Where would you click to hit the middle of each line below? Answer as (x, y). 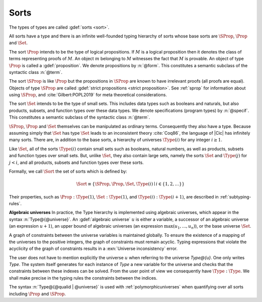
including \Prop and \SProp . (37, 294)
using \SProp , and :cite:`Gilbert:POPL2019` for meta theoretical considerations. (88, 95)
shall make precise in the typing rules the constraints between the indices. (83, 278)
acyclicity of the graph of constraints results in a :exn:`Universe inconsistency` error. (93, 249)
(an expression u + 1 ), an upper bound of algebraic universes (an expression (86, 226)
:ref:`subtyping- (235, 196)
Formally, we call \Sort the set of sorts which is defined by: (68, 171)
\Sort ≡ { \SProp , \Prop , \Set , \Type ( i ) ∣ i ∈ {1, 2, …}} (130, 184)
